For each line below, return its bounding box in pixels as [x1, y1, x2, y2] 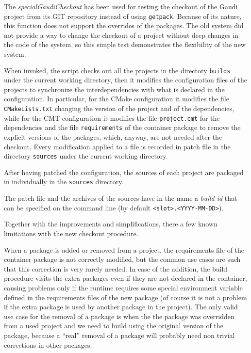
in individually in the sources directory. [4, 176, 124, 187]
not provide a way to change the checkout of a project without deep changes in [4, 30, 239, 40]
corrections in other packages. [4, 339, 92, 350]
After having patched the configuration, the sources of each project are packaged [4, 167, 244, 177]
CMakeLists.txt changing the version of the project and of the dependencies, [4, 103, 234, 113]
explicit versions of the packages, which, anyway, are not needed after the [4, 132, 222, 142]
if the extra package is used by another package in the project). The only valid [4, 302, 238, 312]
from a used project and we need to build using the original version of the [4, 321, 223, 331]
